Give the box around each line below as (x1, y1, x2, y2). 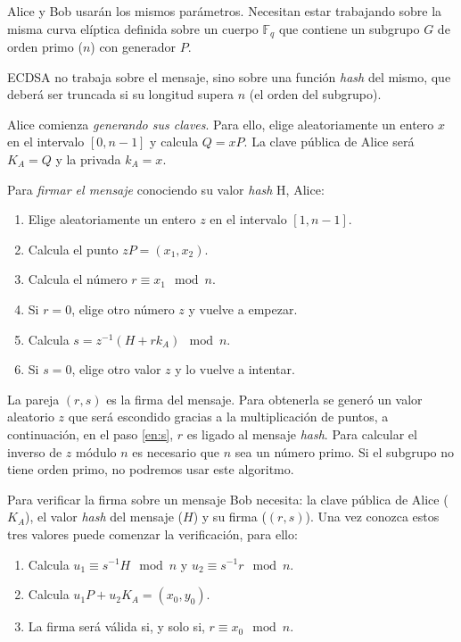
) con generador (90, 38, 177, 56)
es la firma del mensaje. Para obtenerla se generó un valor (106, 389, 423, 408)
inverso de (7, 442, 62, 461)
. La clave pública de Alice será (243, 132, 415, 151)
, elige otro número (71, 299, 175, 318)
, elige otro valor (71, 360, 161, 379)
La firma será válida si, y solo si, (28, 617, 205, 636)
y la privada (55, 150, 121, 169)
